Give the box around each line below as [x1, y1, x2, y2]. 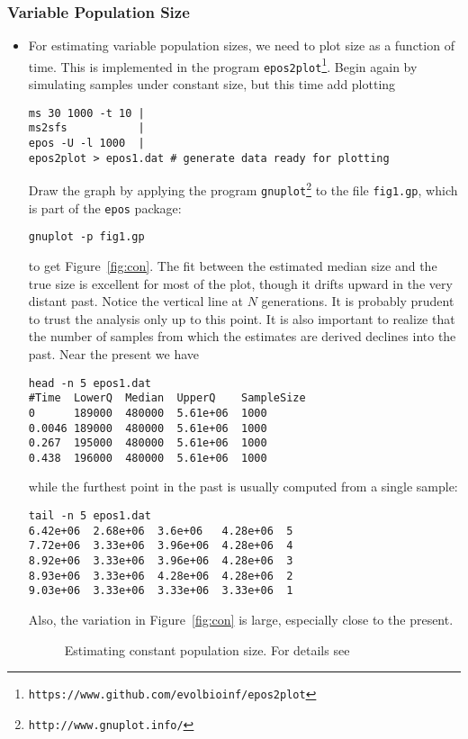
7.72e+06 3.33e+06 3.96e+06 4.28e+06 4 [28, 539, 293, 553]
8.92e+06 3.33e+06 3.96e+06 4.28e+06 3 [28, 554, 293, 568]
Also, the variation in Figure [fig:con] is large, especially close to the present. [28, 610, 454, 628]
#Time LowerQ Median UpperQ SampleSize [28, 392, 306, 405]
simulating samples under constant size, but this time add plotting [28, 75, 396, 94]
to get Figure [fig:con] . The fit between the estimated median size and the [28, 256, 437, 275]
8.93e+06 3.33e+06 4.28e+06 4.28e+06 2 [28, 569, 293, 582]
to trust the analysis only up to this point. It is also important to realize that [28, 309, 455, 328]
